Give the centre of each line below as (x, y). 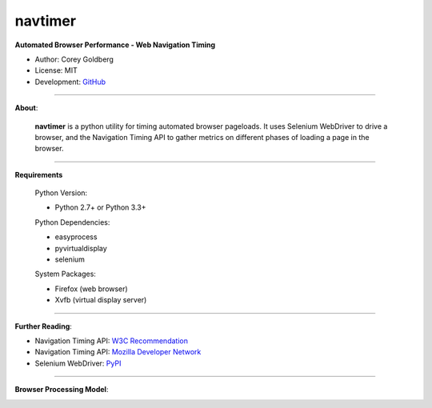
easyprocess (76, 237)
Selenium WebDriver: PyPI (78, 363)
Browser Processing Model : (62, 390)
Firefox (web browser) (91, 289)
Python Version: (61, 193)
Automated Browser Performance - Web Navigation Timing (115, 45)
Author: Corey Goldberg (74, 59)
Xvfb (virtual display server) (101, 300)
